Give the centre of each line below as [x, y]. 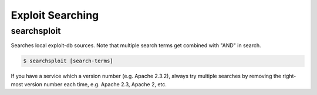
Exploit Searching [55, 15]
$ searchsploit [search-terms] [68, 61]
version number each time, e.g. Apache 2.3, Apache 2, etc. [96, 84]
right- [289, 76]
